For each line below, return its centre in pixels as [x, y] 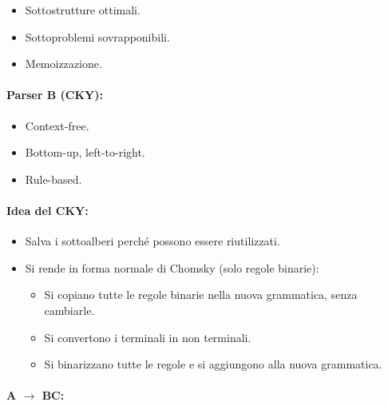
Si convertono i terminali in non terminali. [148, 337]
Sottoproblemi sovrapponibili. [97, 36]
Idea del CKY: [48, 210]
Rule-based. [53, 179]
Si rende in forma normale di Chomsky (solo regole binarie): [172, 267]
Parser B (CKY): [55, 95]
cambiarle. [69, 310]
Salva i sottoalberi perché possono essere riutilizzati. [152, 241]
